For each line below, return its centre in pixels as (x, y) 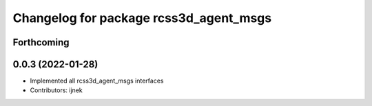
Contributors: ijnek (56, 90)
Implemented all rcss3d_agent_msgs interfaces (97, 81)
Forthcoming (41, 42)
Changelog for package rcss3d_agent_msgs (142, 18)
